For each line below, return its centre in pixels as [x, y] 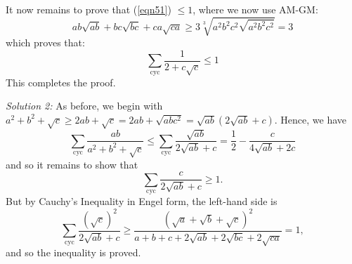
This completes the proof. [61, 82]
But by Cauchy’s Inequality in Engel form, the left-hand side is [142, 200]
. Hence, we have [311, 119]
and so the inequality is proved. [73, 252]
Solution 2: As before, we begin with [84, 106]
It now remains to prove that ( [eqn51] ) [89, 9]
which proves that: [45, 42]
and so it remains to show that [72, 164]
